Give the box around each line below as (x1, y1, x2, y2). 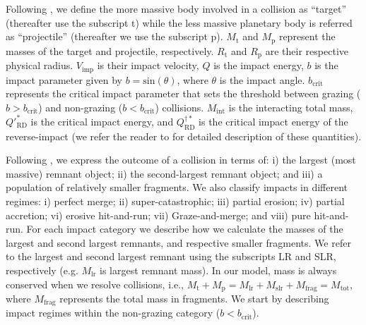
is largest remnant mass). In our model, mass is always (100, 262, 337, 277)
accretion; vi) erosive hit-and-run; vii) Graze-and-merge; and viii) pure (6, 207, 311, 222)
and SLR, (295, 249, 336, 264)
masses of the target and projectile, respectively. (6, 43, 214, 58)
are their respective (265, 43, 348, 58)
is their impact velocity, (97, 58, 199, 73)
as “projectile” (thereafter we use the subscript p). (6, 29, 223, 44)
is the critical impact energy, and (30, 114, 174, 128)
